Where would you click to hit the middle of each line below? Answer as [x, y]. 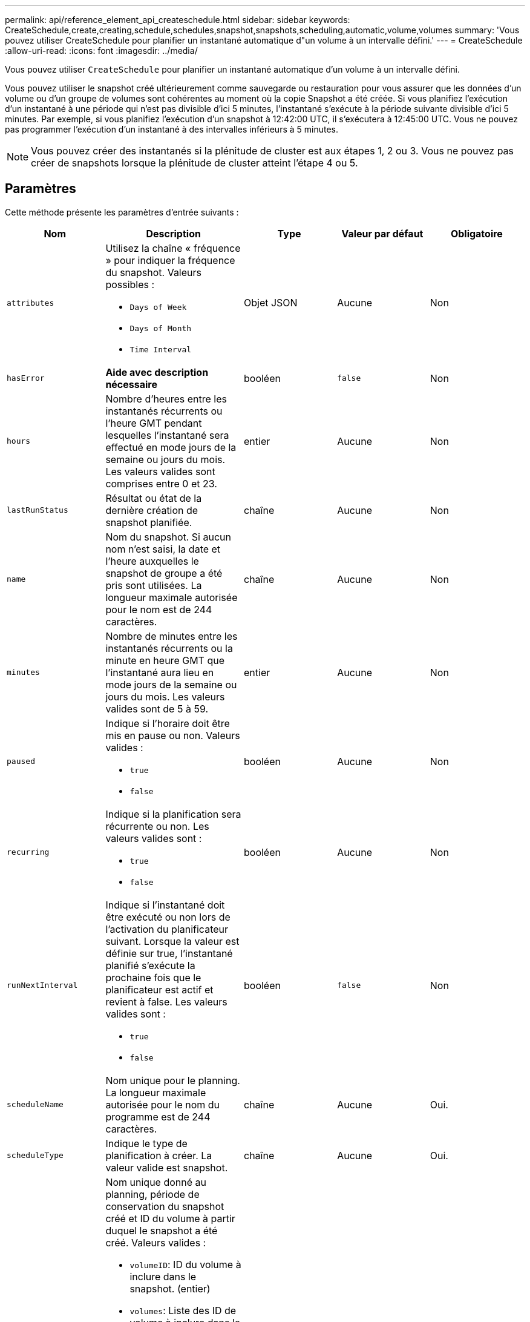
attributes [31, 303]
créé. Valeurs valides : [156, 1242]
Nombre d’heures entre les [166, 399]
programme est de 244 [158, 1116]
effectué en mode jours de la [171, 447]
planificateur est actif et [159, 989]
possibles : [130, 284]
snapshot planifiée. [149, 522]
